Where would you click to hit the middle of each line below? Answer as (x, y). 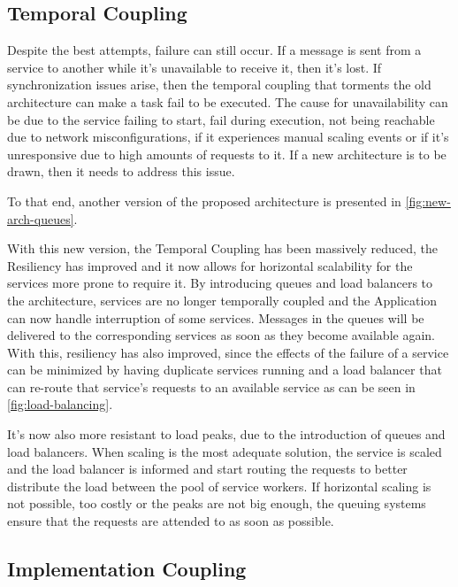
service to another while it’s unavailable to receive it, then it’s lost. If (195, 67)
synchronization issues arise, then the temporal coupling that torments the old (219, 85)
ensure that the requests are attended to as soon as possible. (171, 521)
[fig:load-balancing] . (60, 404)
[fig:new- (428, 201)
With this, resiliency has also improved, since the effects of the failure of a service (228, 352)
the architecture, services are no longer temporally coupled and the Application (222, 300)
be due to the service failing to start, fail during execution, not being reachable (221, 119)
